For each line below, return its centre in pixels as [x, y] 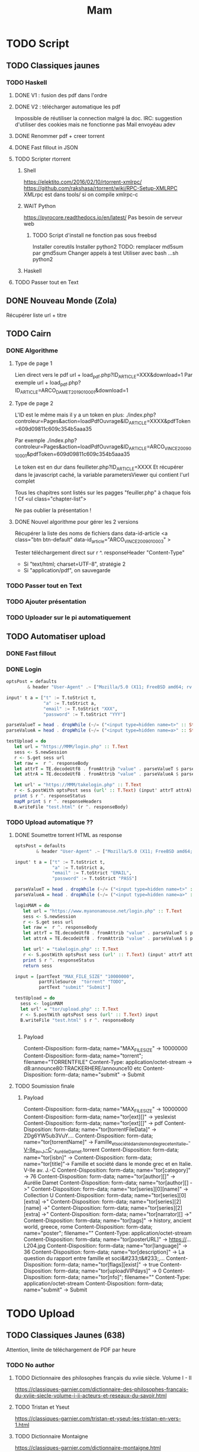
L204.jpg [35, 1245]
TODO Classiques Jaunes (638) [66, 1336]
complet [25, 481]
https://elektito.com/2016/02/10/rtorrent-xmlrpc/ [83, 182]
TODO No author [31, 1365]
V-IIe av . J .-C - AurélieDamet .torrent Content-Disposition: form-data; [101, 1150]
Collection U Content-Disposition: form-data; [78, 1195]
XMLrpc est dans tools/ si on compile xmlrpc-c [81, 194]
